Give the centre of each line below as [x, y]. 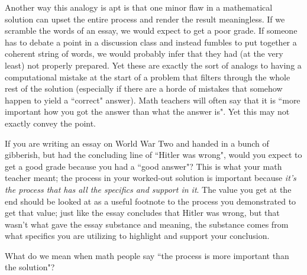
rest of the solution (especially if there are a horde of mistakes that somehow [144, 88]
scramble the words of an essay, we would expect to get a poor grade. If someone [151, 30]
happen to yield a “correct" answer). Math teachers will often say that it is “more [153, 100]
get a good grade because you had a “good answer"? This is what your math [143, 166]
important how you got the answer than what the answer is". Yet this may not [147, 111]
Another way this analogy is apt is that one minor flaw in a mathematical [139, 7]
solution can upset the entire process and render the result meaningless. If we [145, 19]
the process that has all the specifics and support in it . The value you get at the [148, 189]
